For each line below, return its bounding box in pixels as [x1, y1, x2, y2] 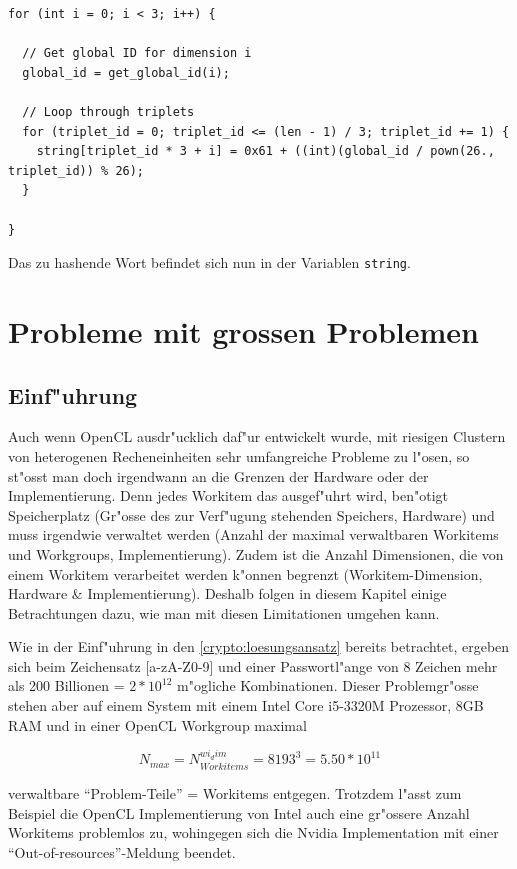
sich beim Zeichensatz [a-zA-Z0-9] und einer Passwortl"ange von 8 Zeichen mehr [8, 655, 498, 676]
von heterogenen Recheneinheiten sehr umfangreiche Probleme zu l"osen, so [8, 445, 470, 466]
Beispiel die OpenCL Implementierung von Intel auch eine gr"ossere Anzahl [8, 802, 470, 823]
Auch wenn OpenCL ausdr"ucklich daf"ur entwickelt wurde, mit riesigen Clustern [8, 426, 506, 447]
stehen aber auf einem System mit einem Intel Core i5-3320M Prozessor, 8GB [8, 695, 484, 716]
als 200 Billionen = [8, 675, 125, 696]
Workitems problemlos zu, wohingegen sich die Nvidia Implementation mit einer [8, 822, 499, 843]
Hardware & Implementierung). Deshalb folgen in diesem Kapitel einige [8, 583, 447, 604]
